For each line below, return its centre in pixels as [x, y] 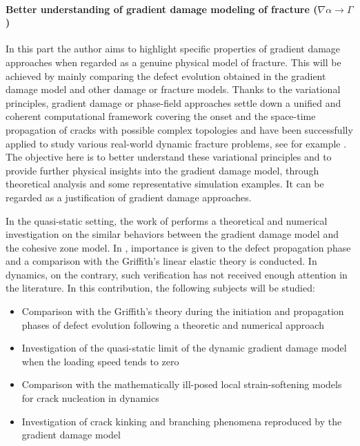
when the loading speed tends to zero [100, 361]
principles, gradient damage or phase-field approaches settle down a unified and [173, 102]
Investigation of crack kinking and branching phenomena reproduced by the [182, 421]
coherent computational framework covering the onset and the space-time [161, 116]
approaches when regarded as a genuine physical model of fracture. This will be [173, 62]
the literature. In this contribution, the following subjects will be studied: [160, 288]
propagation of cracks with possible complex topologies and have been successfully [179, 129]
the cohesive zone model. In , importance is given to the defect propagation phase [178, 247]
